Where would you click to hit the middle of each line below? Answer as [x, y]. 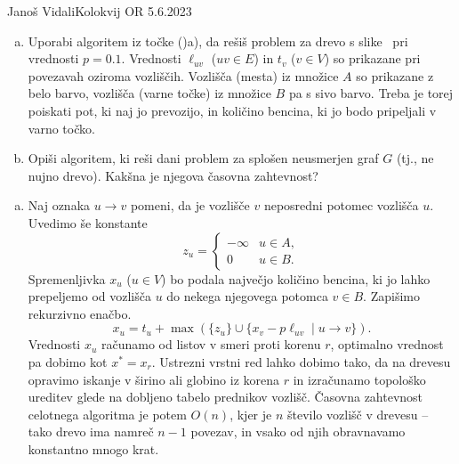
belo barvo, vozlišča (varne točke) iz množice [149, 93]
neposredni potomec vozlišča [341, 205]
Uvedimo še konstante [88, 222]
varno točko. [61, 128]
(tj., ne [415, 158]
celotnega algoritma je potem [107, 414]
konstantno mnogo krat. [93, 448]
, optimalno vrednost [387, 344]
